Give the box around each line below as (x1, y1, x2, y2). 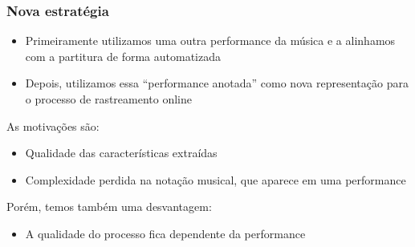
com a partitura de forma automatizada (25, 47, 221, 64)
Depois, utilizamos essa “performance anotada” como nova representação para (25, 75, 409, 91)
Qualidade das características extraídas (25, 144, 218, 161)
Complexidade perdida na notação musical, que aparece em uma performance (25, 171, 406, 188)
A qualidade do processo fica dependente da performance (25, 225, 306, 241)
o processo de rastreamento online (25, 91, 193, 107)
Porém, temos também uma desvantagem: (6, 198, 212, 215)
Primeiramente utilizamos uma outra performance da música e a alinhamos (25, 32, 396, 49)
